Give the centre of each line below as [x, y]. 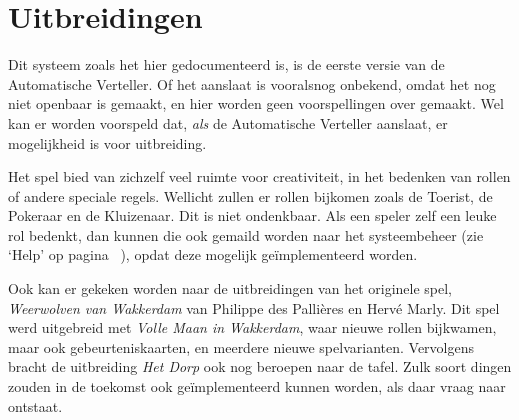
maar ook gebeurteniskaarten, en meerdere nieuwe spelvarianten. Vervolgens [241, 346]
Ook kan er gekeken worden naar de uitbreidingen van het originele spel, [230, 288]
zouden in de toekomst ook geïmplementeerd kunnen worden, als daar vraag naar [257, 386]
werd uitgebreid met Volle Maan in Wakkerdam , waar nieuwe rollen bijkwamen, [252, 327]
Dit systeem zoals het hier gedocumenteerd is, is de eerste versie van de [226, 64]
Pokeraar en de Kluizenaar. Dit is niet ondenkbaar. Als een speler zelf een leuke [252, 215]
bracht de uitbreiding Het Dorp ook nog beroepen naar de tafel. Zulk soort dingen [260, 366]
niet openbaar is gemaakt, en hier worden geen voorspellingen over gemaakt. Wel [256, 103]
